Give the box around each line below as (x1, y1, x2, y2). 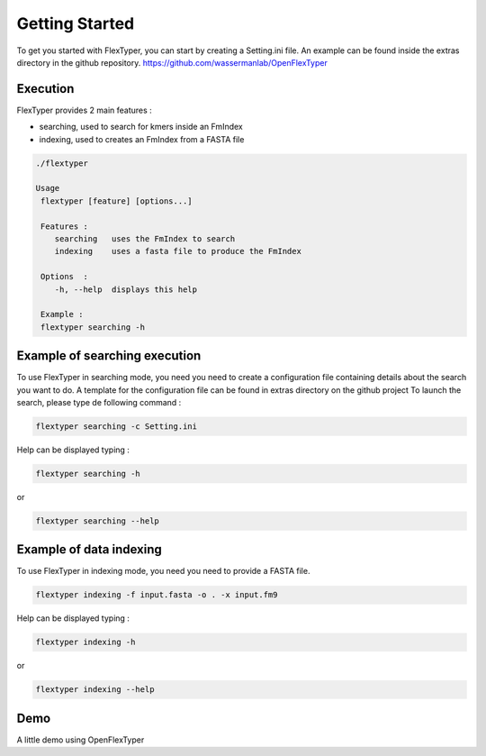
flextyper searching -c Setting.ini (35, 421, 198, 432)
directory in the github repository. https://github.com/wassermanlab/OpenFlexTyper (16, 57, 328, 68)
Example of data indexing (16, 542, 162, 558)
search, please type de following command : (16, 396, 182, 407)
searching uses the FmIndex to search (54, 233, 236, 243)
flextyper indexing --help (35, 685, 155, 695)
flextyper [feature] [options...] (40, 196, 193, 206)
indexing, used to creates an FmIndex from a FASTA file (39, 133, 245, 144)
